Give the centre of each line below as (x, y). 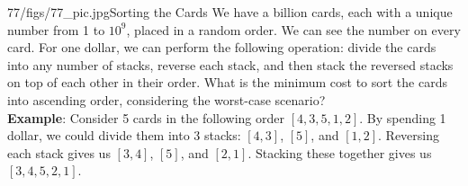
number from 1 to (56, 29)
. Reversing (409, 135)
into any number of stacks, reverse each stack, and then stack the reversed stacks (230, 64)
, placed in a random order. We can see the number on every (293, 29)
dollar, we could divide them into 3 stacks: (124, 135)
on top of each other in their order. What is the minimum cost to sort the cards (227, 82)
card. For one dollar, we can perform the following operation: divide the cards (222, 47)
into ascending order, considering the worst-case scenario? (166, 99)
